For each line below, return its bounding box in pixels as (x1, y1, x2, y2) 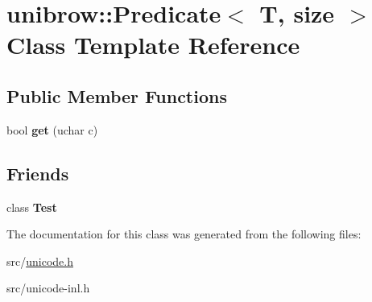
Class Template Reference (6, 28, 300, 61)
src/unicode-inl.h (6, 279, 90, 296)
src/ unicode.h (6, 252, 73, 269)
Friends (6, 160, 69, 185)
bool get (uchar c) (6, 121, 98, 138)
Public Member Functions (6, 83, 227, 108)
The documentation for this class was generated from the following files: (6, 225, 362, 242)
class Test (6, 198, 57, 215)
